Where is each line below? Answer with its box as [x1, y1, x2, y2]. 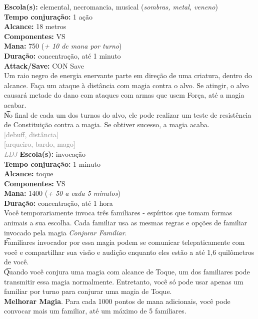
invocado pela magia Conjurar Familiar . [4, 227, 127, 237]
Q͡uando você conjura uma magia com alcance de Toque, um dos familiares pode [4, 266, 250, 277]
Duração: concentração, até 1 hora [4, 197, 113, 208]
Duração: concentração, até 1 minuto [4, 50, 121, 61]
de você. [4, 256, 29, 267]
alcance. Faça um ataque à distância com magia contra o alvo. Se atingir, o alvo [4, 80, 249, 90]
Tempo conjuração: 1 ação [4, 11, 92, 22]
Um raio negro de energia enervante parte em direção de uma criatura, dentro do [4, 70, 252, 81]
